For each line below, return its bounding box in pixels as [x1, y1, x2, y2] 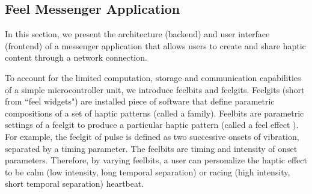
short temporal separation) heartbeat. [5, 177, 144, 190]
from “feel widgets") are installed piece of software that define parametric [5, 95, 275, 108]
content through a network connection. [5, 51, 147, 64]
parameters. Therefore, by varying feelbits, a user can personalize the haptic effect [5, 154, 307, 166]
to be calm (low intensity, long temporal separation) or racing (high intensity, [5, 165, 290, 178]
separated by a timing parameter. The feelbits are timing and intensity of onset [5, 142, 298, 154]
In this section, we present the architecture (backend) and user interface [5, 28, 270, 40]
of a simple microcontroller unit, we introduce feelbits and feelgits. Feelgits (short [5, 83, 305, 95]
